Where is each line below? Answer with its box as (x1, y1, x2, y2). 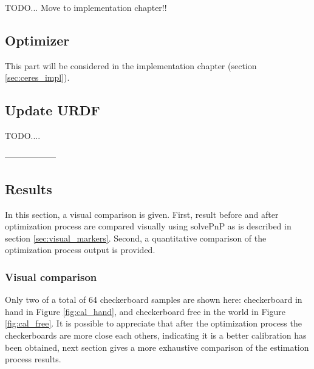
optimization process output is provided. (5, 243, 155, 256)
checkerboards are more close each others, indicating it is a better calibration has (5, 328, 307, 341)
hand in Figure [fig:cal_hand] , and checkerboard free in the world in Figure (5, 305, 285, 317)
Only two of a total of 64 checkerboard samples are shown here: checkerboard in (5, 293, 302, 306)
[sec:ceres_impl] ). (5, 71, 70, 84)
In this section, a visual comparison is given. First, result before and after (5, 208, 279, 220)
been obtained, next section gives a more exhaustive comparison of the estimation (5, 340, 309, 353)
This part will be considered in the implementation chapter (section (5, 59, 257, 72)
